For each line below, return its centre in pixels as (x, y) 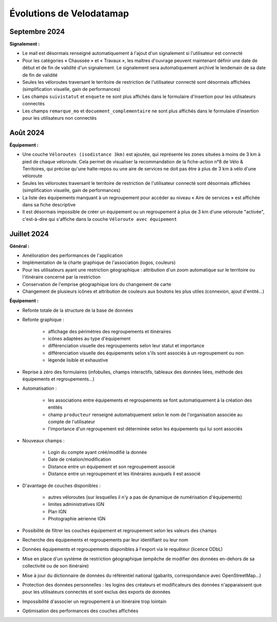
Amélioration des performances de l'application (73, 256)
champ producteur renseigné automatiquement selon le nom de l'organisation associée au (145, 414)
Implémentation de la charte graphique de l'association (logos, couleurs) (99, 262)
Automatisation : (39, 388)
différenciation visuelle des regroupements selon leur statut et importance (126, 346)
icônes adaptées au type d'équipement (89, 338)
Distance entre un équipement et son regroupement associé (112, 466)
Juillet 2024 (29, 234)
